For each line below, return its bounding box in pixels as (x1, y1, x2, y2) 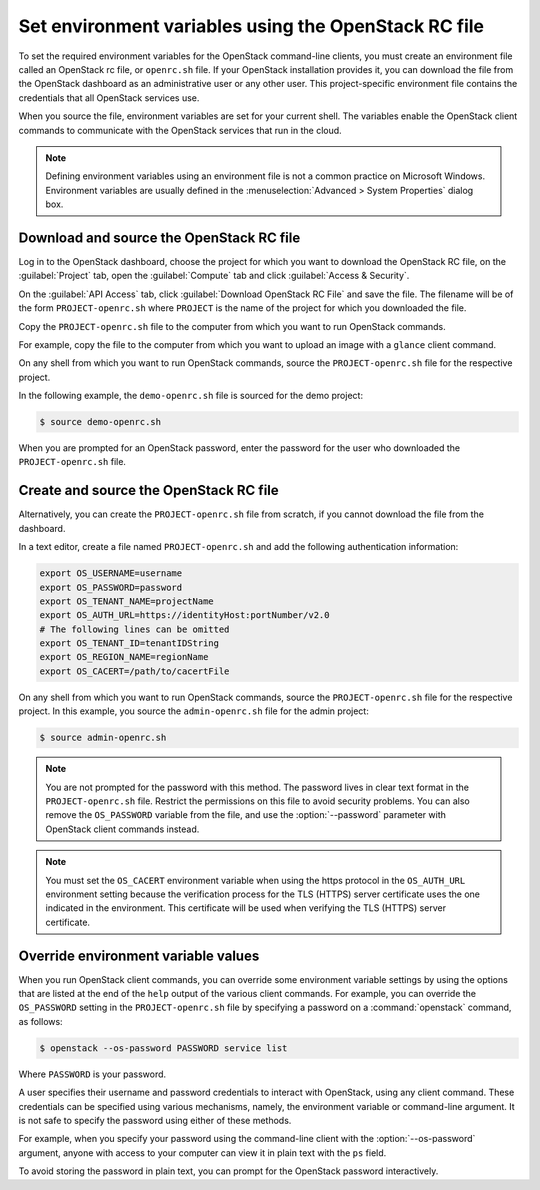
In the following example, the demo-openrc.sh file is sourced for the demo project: (18, 390, 364, 402)
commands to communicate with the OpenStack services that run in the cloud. (18, 124, 342, 136)
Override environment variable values (18, 947, 260, 964)
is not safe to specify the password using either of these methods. (18, 1114, 292, 1126)
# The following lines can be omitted (39, 623, 230, 635)
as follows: (18, 1015, 64, 1027)
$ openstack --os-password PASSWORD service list (39, 1042, 288, 1054)
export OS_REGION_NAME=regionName (39, 651, 209, 663)
